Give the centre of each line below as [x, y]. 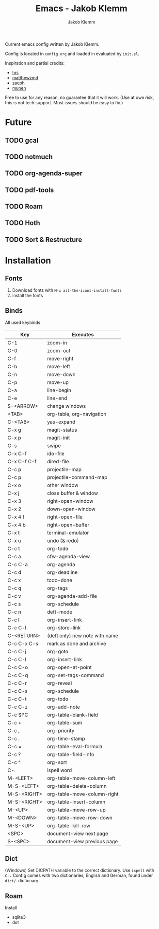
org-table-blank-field [72, 715]
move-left [58, 366]
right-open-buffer [68, 525]
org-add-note [63, 707]
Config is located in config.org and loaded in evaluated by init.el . [72, 54]
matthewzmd [25, 77]
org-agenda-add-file [72, 596]
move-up [58, 382]
